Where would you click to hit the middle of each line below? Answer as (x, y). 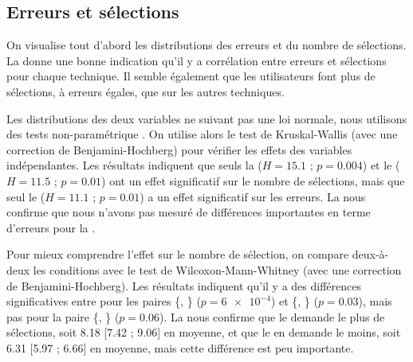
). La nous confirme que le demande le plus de (272, 316)
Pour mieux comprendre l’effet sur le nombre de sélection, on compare (178, 254)
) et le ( (381, 165)
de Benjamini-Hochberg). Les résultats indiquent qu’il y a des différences (184, 285)
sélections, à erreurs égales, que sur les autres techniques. (146, 91)
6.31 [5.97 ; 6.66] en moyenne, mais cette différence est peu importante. (180, 347)
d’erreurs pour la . (51, 227)
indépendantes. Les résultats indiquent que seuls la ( (134, 165)
